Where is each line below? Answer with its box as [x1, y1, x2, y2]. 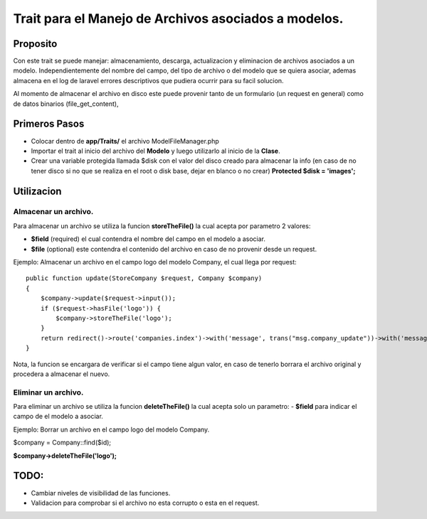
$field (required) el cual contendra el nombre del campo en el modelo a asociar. [31, 235, 266, 243]
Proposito [13, 38, 58, 50]
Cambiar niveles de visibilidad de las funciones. [31, 488, 171, 497]
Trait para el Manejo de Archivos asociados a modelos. [13, 11, 344, 26]
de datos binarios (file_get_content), [13, 100, 119, 108]
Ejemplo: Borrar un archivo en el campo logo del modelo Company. [13, 425, 210, 434]
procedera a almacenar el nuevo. [13, 370, 110, 378]
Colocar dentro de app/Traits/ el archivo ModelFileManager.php [31, 137, 220, 145]
